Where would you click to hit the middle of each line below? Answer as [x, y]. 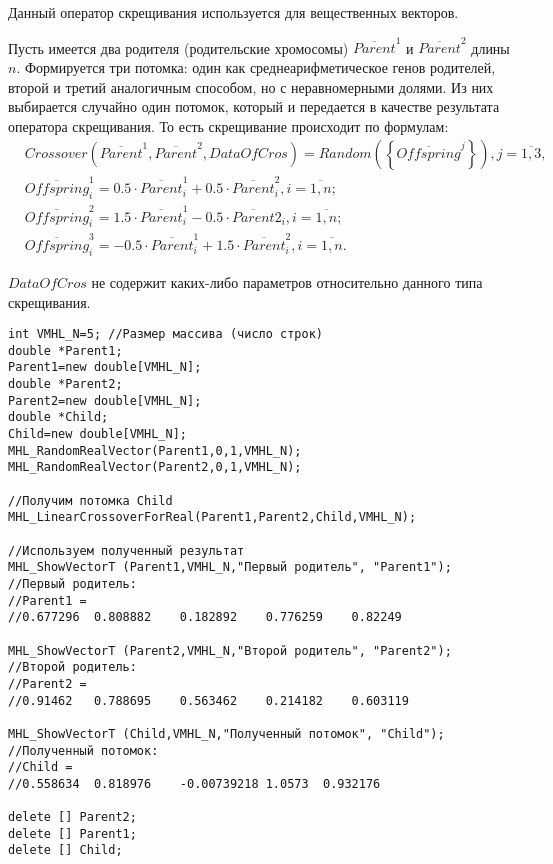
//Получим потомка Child [90, 500]
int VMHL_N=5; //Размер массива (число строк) [165, 334]
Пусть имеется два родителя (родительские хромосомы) [178, 47]
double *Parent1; [65, 350]
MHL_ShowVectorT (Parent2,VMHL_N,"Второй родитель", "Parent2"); [230, 650]
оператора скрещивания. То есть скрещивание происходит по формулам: [228, 125]
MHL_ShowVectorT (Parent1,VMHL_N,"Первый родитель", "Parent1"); [230, 567]
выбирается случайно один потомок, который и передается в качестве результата [254, 106]
